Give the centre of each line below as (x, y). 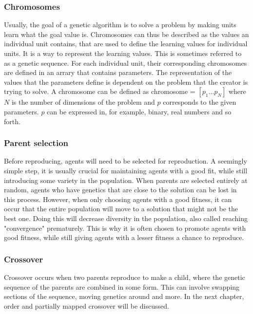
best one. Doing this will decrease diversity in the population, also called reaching (126, 218)
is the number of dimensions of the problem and (83, 102)
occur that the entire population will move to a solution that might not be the (121, 209)
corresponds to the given (200, 102)
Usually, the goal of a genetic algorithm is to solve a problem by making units (120, 25)
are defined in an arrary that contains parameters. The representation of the (118, 72)
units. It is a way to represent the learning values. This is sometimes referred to (123, 53)
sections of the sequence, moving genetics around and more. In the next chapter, (124, 296)
